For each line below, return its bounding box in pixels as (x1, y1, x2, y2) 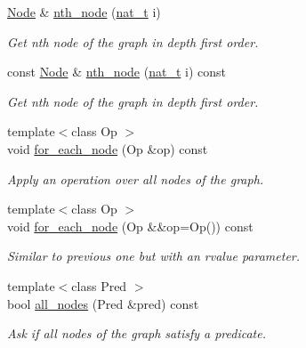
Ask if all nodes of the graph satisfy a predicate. (7, 324, 266, 343)
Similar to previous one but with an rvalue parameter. (7, 247, 301, 265)
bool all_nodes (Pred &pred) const (7, 294, 199, 312)
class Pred (71, 276, 127, 295)
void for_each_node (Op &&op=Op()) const (7, 216, 254, 235)
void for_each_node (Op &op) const (7, 139, 208, 158)
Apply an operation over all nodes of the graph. (7, 169, 264, 188)
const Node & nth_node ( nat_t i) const (7, 62, 226, 81)
